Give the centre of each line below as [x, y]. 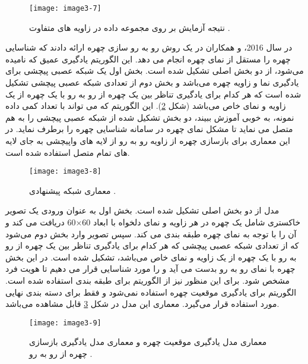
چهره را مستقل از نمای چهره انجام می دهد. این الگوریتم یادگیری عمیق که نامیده [148, 59]
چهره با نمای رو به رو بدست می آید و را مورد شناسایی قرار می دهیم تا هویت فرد [150, 269]
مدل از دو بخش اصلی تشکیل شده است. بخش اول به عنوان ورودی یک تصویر [142, 210]
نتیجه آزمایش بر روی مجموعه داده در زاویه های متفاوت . [130, 27]
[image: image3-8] [65, 172]
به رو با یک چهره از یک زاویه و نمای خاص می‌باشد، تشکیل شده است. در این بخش [151, 257]
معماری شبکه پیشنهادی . [73, 190]
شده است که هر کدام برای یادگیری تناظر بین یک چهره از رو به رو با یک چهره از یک [153, 94]
